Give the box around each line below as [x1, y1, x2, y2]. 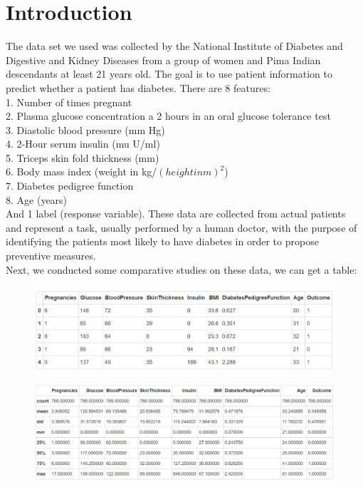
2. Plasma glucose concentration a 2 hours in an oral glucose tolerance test [6, 108, 331, 123]
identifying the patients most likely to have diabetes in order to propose [6, 234, 319, 249]
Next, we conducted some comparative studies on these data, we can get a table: [6, 262, 357, 277]
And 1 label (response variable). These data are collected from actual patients [6, 206, 346, 221]
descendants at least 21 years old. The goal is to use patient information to [6, 66, 333, 81]
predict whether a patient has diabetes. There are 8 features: [6, 80, 270, 95]
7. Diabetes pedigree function [6, 178, 134, 193]
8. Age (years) [6, 192, 68, 207]
